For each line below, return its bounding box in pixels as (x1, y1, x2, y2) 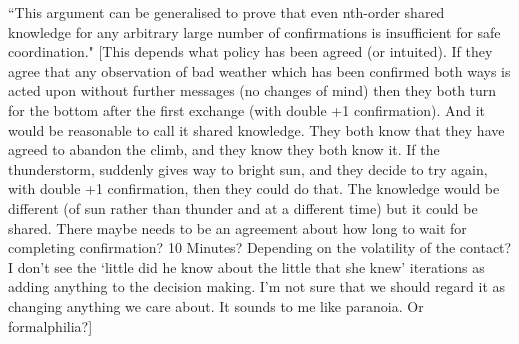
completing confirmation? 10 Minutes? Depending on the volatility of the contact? (8, 237, 512, 258)
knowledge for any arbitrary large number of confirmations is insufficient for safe (8, 21, 501, 42)
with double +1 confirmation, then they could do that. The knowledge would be (8, 178, 500, 199)
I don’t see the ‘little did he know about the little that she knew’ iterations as (8, 256, 485, 277)
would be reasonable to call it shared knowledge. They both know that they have (8, 119, 505, 140)
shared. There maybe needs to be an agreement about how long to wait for (8, 217, 467, 238)
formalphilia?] (8, 315, 93, 336)
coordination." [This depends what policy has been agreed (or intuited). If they (8, 41, 493, 62)
